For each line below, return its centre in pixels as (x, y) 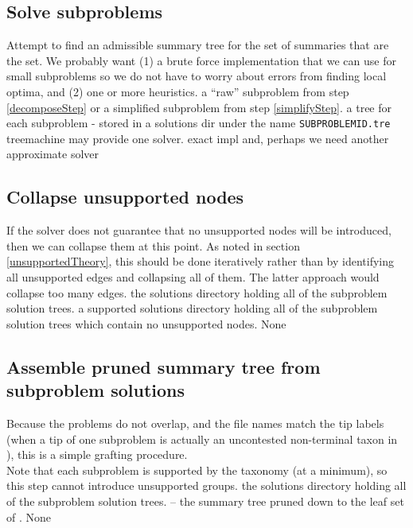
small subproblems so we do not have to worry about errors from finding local (197, 76)
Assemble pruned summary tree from (164, 366)
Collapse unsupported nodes (125, 197)
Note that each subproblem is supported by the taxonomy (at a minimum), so (197, 470)
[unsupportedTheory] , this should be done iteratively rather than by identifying (201, 261)
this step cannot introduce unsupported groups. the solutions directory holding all (206, 485)
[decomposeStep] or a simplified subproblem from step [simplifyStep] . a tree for (199, 107)
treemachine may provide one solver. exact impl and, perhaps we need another (198, 138)
